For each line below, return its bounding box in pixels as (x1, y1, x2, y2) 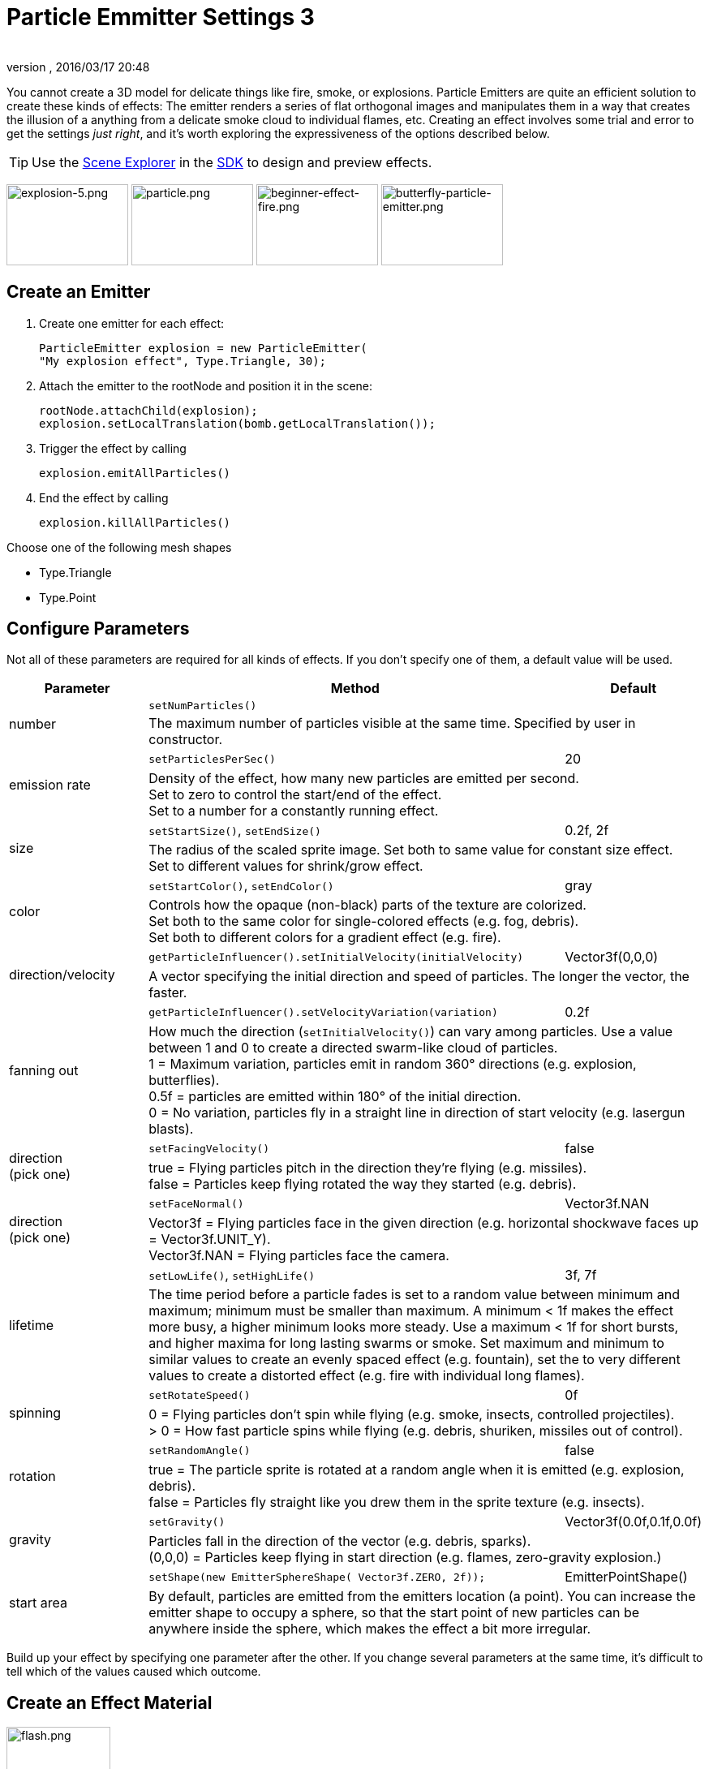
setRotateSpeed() (148, 1388, 251, 1401)
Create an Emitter (6, 282, 151, 303)
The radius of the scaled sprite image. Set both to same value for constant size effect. (148, 841, 673, 859)
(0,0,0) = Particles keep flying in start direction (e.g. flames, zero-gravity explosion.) (148, 1549, 662, 1566)
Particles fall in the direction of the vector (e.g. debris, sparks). (148, 1533, 531, 1550)
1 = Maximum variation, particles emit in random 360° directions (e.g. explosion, (148, 1056, 637, 1073)
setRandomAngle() (148, 1444, 251, 1457)
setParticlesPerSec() (148, 752, 276, 765)
